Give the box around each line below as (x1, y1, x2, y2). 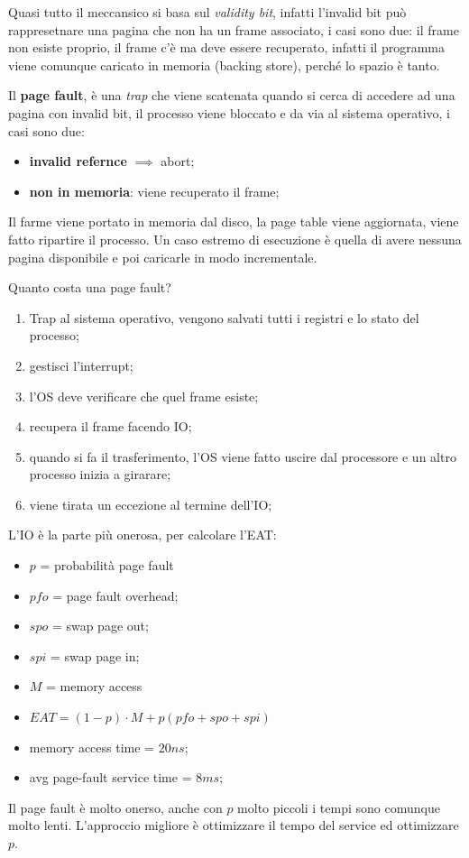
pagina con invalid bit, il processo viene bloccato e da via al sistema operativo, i (8, 103, 450, 122)
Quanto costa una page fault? (8, 278, 171, 297)
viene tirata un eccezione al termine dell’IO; (29, 494, 272, 513)
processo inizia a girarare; (29, 465, 171, 484)
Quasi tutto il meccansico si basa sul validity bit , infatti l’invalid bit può (8, 3, 407, 21)
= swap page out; (51, 616, 149, 635)
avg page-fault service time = (29, 768, 192, 787)
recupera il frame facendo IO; (29, 417, 192, 436)
